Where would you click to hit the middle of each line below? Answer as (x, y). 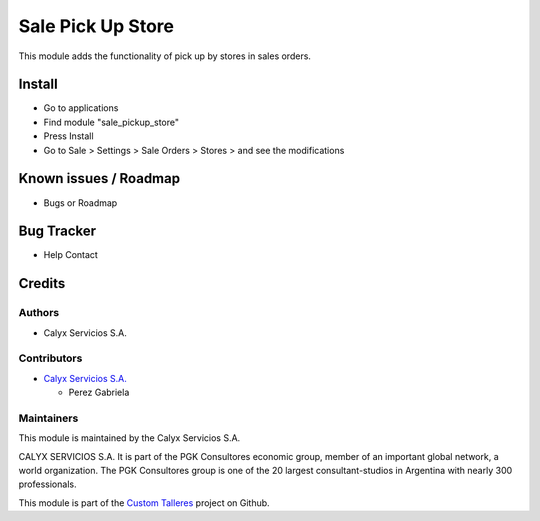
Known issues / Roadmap (99, 178)
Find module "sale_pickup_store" (111, 122)
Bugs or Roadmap (80, 202)
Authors (39, 313)
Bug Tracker (57, 231)
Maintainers (48, 418)
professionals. (47, 484)
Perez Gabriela (99, 392)
